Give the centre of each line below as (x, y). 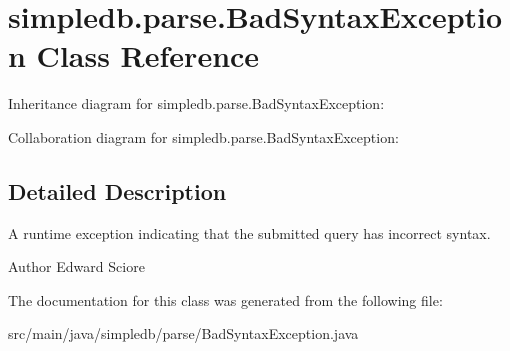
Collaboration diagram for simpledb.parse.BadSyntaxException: (203, 136)
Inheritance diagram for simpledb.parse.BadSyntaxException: (196, 103)
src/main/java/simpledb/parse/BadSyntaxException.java (183, 333)
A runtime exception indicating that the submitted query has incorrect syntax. (249, 232)
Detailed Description (117, 190)
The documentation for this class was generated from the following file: (225, 299)
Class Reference (148, 55)
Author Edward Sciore (76, 266)
